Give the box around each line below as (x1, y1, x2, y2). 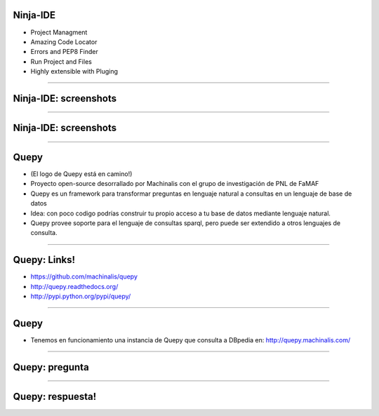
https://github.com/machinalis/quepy (30, 272, 138, 281)
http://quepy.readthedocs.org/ (30, 282, 119, 290)
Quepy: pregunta (13, 361, 89, 373)
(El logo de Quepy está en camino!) (30, 170, 133, 178)
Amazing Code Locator (30, 37, 98, 46)
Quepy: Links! (13, 254, 76, 266)
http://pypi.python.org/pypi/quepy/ (30, 292, 131, 301)
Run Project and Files (30, 57, 93, 66)
